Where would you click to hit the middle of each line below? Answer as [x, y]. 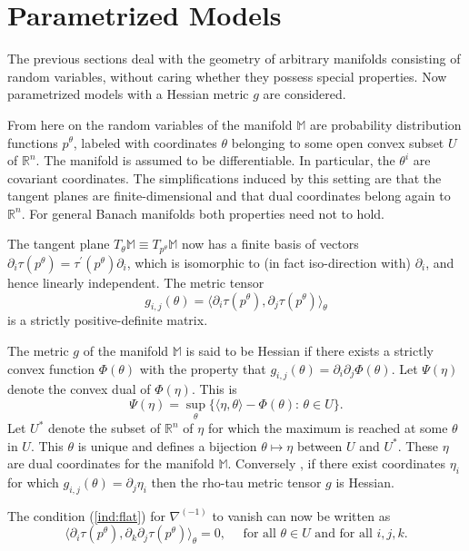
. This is [214, 389]
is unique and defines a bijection [167, 445]
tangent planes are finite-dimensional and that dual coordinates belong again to [229, 196]
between [319, 445]
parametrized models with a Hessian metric [128, 94]
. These [418, 445]
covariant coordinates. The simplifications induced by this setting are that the [225, 177]
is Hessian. [365, 482]
